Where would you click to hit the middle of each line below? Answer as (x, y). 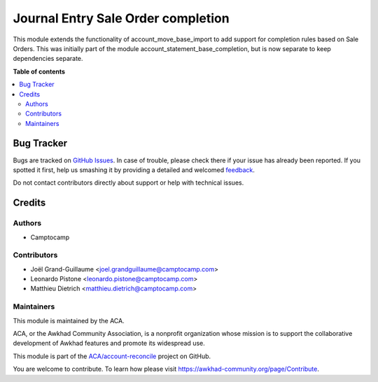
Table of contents (39, 71)
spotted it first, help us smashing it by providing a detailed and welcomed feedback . (134, 170)
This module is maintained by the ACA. (69, 320)
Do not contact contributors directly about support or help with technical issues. (128, 183)
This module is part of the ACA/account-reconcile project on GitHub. (112, 356)
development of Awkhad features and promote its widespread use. (109, 344)
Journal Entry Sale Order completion (121, 18)
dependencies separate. (48, 59)
